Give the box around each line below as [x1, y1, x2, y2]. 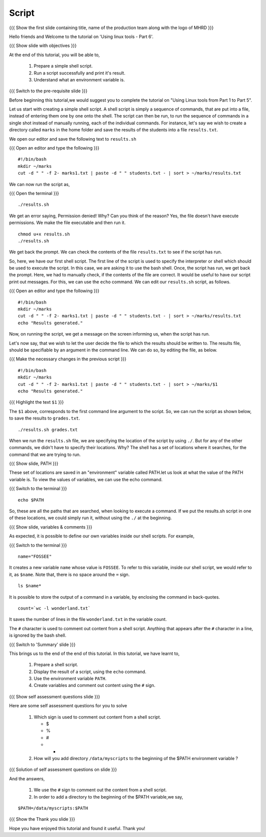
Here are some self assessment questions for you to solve [9, 703, 128, 709]
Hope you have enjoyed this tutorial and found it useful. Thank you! [9, 825, 145, 831]
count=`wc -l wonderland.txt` [18, 605, 91, 611]
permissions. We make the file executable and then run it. [9, 220, 126, 226]
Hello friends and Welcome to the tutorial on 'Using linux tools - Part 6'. [9, 34, 154, 39]
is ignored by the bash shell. [9, 632, 66, 639]
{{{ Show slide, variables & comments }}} [9, 524, 93, 530]
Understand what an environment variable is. [33, 76, 125, 82]
